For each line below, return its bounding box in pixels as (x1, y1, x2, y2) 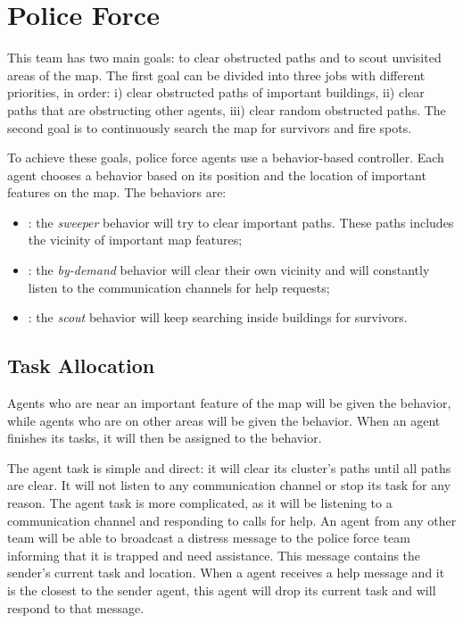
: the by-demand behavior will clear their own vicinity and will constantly (28, 261, 430, 279)
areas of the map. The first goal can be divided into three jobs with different (7, 65, 426, 84)
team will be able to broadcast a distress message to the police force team (7, 528, 410, 547)
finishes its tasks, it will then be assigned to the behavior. (7, 428, 322, 447)
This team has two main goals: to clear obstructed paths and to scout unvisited (7, 48, 442, 67)
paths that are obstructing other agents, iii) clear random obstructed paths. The (7, 100, 446, 119)
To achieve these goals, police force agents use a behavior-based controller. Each (7, 148, 444, 167)
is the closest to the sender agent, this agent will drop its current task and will (7, 580, 436, 599)
